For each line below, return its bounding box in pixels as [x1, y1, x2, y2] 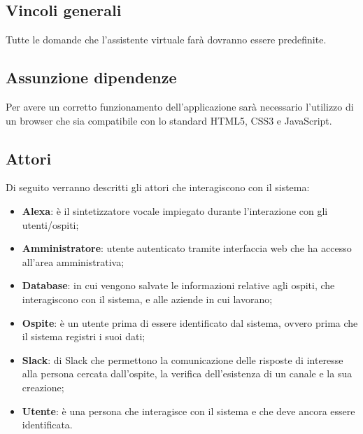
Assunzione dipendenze [6, 66, 177, 88]
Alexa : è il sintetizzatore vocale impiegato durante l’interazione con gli [22, 203, 328, 218]
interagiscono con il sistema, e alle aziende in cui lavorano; [22, 291, 273, 306]
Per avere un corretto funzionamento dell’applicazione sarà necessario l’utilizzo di [6, 99, 354, 113]
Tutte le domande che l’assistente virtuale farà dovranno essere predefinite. [6, 32, 327, 47]
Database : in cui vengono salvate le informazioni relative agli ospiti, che [22, 278, 335, 293]
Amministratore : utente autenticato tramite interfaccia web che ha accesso [22, 241, 352, 255]
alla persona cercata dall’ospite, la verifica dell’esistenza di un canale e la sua [22, 366, 353, 381]
